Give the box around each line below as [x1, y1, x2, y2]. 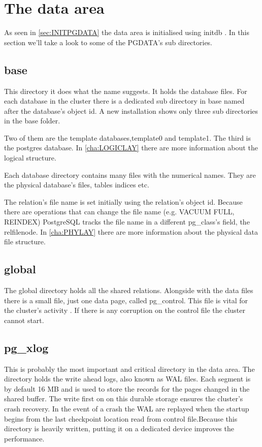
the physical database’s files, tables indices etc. [4, 179, 149, 190]
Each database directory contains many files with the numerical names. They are [4, 169, 256, 180]
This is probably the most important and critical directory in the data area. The [4, 363, 255, 374]
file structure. [4, 236, 46, 247]
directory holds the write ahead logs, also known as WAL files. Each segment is [4, 373, 251, 384]
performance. [4, 433, 45, 443]
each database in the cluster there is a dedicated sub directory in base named [4, 95, 245, 106]
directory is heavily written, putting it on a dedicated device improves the [4, 423, 234, 434]
